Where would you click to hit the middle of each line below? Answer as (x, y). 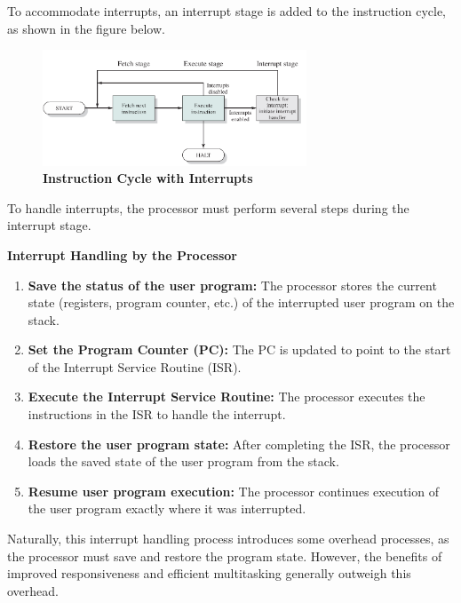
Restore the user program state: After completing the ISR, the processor (239, 444)
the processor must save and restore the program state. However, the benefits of (225, 555)
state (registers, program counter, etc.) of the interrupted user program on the (241, 302)
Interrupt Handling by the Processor (122, 254)
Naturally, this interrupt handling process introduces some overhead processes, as (228, 539)
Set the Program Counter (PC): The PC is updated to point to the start (239, 349)
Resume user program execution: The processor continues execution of (233, 491)
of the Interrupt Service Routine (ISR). (135, 366)
